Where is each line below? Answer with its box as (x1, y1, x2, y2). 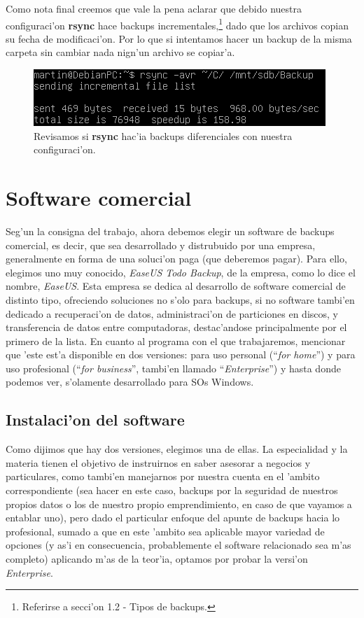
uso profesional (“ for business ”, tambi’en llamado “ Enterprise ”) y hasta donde (6, 360, 341, 375)
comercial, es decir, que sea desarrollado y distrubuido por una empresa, (6, 237, 316, 252)
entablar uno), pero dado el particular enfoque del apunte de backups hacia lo (6, 510, 340, 525)
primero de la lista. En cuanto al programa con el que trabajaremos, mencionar (6, 333, 346, 348)
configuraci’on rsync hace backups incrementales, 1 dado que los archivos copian (6, 15, 349, 32)
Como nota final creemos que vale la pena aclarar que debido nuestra (6, 1, 302, 15)
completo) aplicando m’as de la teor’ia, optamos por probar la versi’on (6, 552, 308, 566)
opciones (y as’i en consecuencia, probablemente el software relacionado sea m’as (6, 538, 351, 552)
